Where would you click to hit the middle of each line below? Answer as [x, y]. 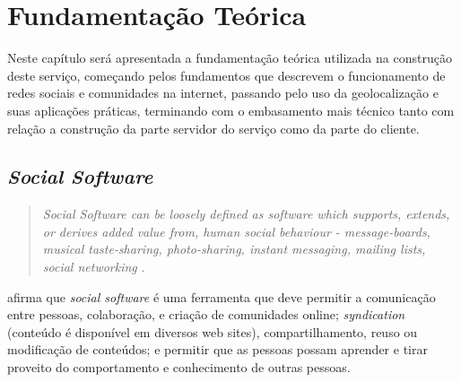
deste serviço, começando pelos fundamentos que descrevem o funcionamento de [226, 75]
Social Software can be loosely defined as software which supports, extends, [246, 214]
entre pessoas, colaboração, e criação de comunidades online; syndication [206, 314]
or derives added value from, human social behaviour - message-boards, [236, 231]
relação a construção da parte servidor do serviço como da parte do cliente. [213, 128]
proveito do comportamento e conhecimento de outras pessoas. [179, 367]
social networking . [94, 267]
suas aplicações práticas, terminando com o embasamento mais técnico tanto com [231, 110]
